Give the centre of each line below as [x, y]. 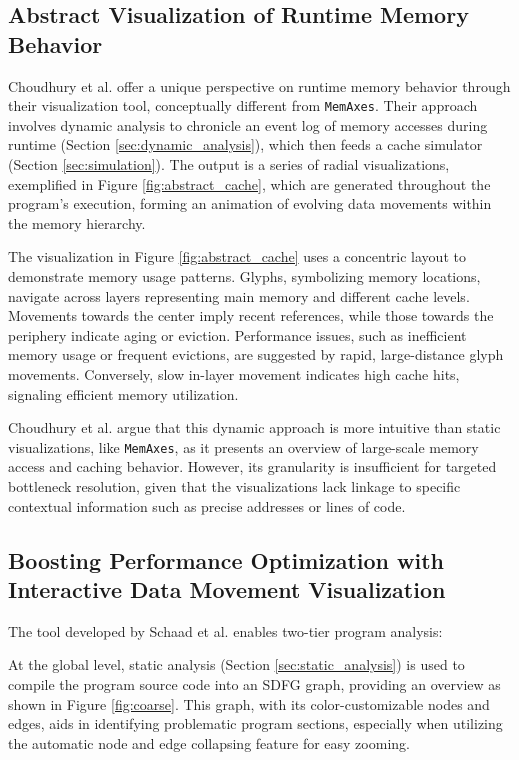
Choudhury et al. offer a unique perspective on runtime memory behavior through [259, 85]
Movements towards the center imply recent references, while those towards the [251, 315]
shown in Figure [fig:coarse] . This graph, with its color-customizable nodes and [249, 703]
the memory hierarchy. [77, 222]
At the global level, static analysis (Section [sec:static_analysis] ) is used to [236, 664]
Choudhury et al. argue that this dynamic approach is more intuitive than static [254, 427]
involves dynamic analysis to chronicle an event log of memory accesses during [248, 124]
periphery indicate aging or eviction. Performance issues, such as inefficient [237, 334]
